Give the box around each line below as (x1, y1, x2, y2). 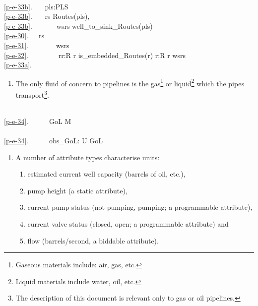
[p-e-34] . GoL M (4, 116, 71, 126)
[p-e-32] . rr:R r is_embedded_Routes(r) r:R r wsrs (4, 50, 186, 60)
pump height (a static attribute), (27, 185, 128, 195)
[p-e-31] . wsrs (4, 40, 69, 50)
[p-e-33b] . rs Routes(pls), (4, 11, 90, 21)
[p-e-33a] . (4, 60, 32, 70)
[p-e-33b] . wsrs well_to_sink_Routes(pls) (4, 20, 153, 31)
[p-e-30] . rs (4, 30, 45, 41)
